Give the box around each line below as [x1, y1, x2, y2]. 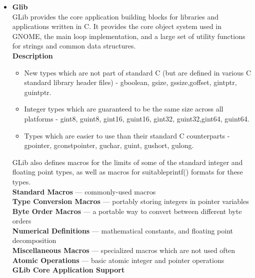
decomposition [12, 235, 56, 245]
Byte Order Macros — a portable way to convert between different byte [12, 205, 242, 216]
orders [12, 215, 31, 226]
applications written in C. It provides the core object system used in [12, 21, 221, 31]
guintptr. [24, 86, 51, 97]
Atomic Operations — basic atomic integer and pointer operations [12, 254, 224, 265]
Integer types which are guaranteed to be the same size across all [24, 103, 223, 114]
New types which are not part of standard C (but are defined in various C [24, 67, 251, 77]
